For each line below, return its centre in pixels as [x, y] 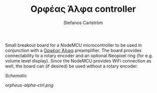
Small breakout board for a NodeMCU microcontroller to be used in [74, 45]
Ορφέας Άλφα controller [83, 9]
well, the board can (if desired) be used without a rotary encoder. [72, 66]
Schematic [16, 75]
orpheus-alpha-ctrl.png [29, 85]
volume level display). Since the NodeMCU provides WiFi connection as [78, 61]
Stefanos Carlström [83, 23]
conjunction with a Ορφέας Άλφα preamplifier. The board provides [74, 50]
